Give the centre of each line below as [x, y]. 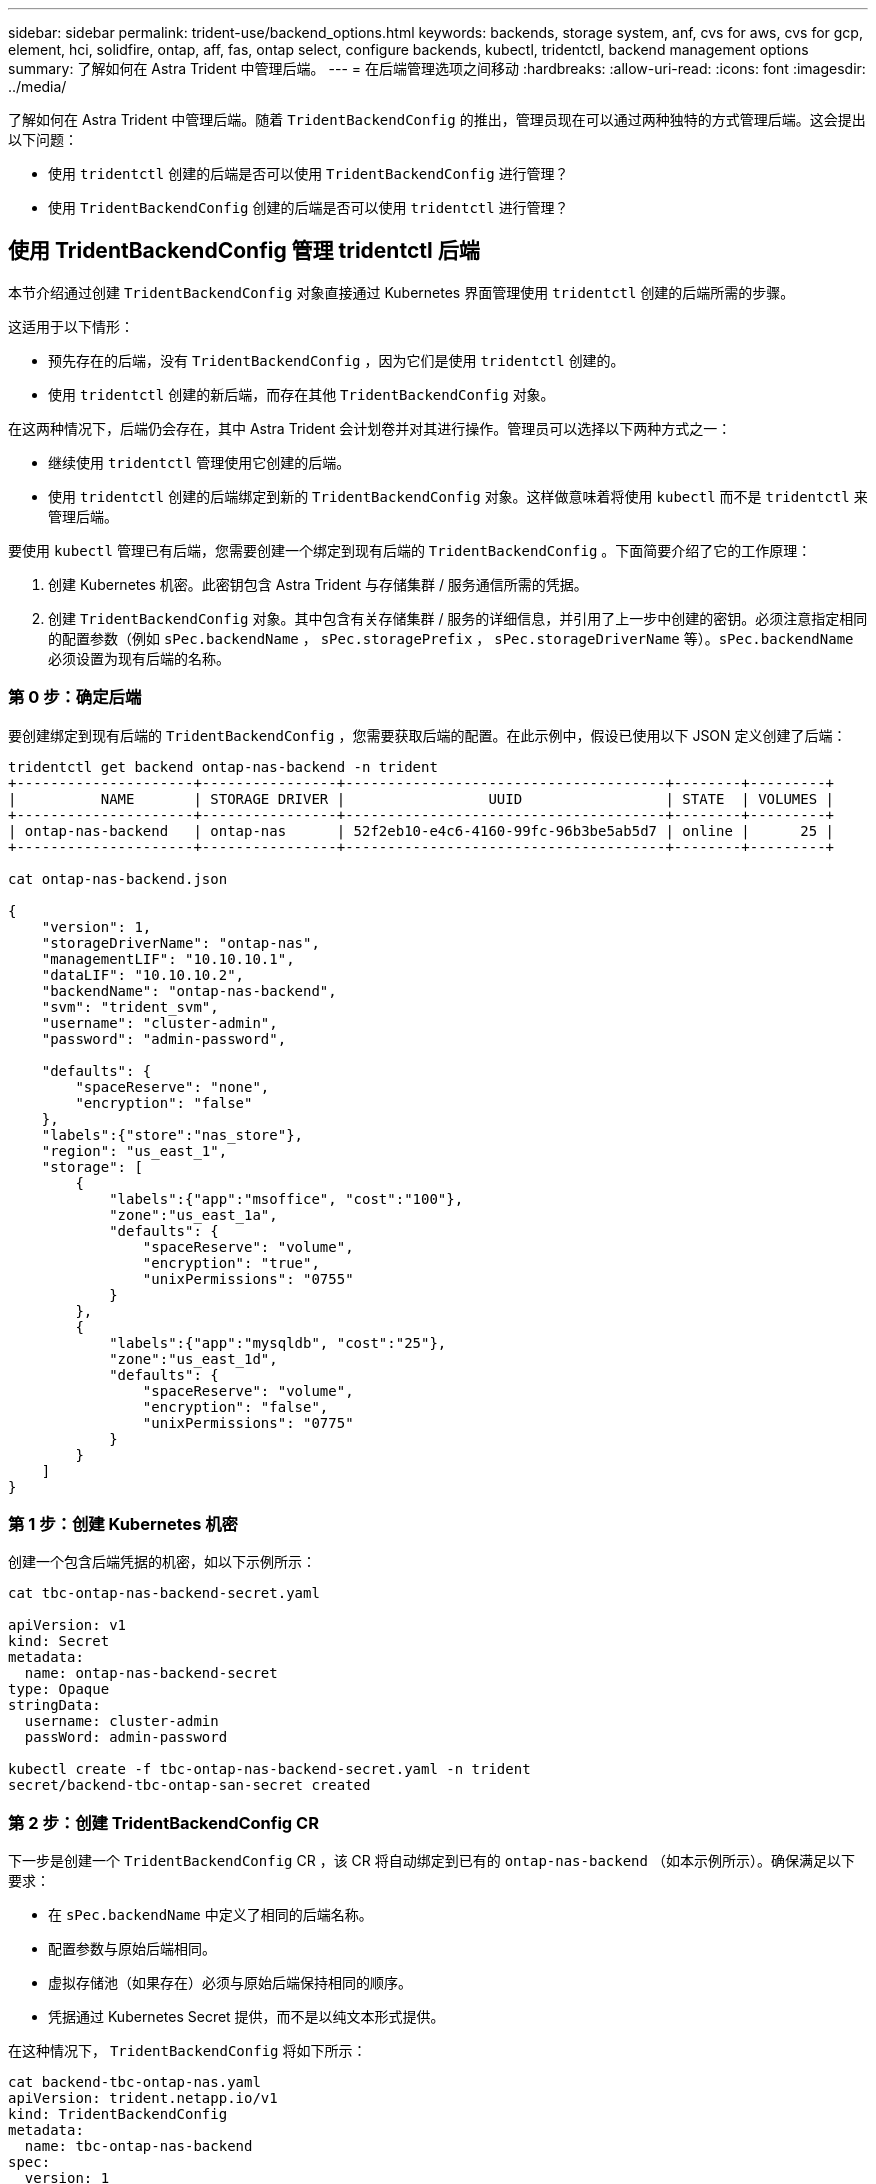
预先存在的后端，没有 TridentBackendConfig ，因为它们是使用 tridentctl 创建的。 [336, 360]
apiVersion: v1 [67, 1625]
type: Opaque [59, 1689]
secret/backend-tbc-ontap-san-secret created [189, 1785]
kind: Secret [59, 1641]
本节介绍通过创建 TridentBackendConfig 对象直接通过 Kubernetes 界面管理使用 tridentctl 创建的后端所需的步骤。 [401, 292]
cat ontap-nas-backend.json [118, 878]
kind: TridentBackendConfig [118, 2114]
